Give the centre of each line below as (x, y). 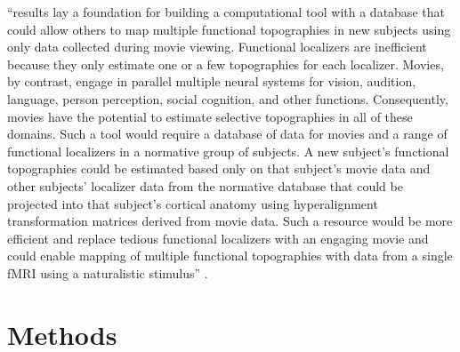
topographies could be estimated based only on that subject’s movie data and (219, 168)
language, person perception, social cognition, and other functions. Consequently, (228, 98)
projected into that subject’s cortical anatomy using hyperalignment (193, 203)
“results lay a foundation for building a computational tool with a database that (226, 12)
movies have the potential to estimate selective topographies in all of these (210, 116)
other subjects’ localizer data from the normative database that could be (205, 185)
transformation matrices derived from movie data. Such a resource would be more (230, 221)
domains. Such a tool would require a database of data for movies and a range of (227, 134)
